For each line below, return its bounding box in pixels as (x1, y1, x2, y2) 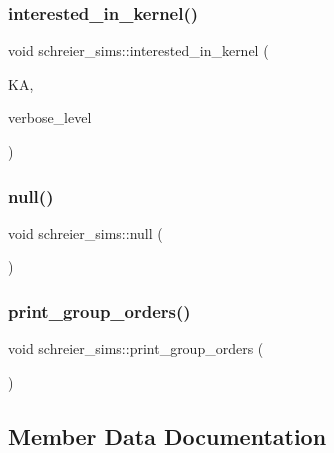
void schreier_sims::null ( (8, 222, 163, 243)
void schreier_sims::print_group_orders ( (8, 338, 264, 359)
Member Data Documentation (8, 420, 327, 451)
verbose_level (8, 107, 92, 128)
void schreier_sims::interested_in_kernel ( (8, 40, 269, 61)
